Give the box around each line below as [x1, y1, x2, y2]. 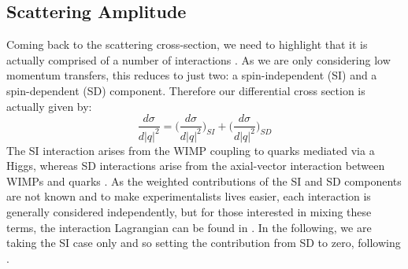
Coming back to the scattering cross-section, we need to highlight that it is [6, 36, 368, 53]
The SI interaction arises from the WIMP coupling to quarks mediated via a [6, 142, 375, 158]
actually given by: [6, 98, 92, 114]
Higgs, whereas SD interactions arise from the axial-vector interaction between [6, 157, 385, 174]
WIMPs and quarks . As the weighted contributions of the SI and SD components [6, 172, 402, 189]
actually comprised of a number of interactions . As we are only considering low [6, 51, 391, 68]
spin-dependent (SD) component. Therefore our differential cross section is [6, 82, 365, 98]
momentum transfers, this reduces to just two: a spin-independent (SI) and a [6, 67, 377, 83]
